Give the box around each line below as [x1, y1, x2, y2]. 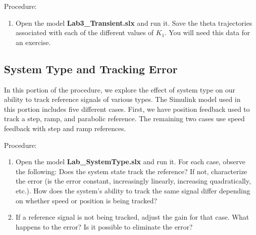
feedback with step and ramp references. [4, 123, 126, 133]
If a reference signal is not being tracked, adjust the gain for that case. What [15, 212, 249, 222]
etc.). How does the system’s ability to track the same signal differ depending [15, 185, 251, 195]
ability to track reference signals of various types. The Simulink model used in [4, 94, 241, 104]
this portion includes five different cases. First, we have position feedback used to [4, 103, 250, 114]
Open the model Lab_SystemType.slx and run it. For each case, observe [15, 156, 246, 167]
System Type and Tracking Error [4, 61, 178, 76]
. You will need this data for [164, 27, 250, 38]
